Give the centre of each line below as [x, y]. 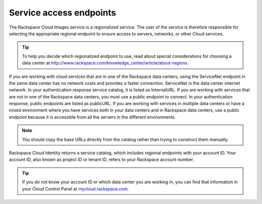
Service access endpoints [63, 13]
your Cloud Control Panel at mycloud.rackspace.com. [75, 188]
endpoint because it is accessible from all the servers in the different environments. [92, 117]
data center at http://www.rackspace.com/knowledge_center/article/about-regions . [105, 63]
